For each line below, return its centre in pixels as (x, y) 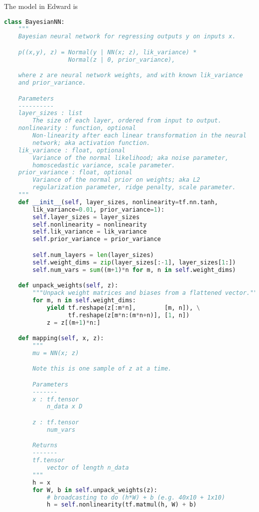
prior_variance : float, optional (75, 173)
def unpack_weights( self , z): (68, 286)
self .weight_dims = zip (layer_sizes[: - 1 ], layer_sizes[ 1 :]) (134, 262)
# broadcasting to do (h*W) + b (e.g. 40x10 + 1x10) (136, 497)
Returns (45, 446)
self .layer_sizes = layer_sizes (86, 217)
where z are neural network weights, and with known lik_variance (130, 75)
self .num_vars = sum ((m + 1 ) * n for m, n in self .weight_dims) (134, 270)
